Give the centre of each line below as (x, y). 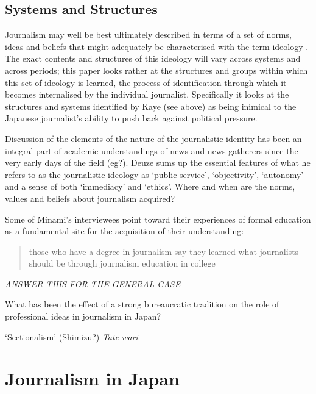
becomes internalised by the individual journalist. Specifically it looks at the (147, 94)
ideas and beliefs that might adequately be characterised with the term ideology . (157, 46)
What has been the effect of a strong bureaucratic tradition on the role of (142, 304)
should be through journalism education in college (122, 263)
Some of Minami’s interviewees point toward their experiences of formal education (158, 219)
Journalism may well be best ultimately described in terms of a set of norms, (148, 34)
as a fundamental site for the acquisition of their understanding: (125, 231)
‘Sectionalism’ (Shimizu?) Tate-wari (72, 336)
